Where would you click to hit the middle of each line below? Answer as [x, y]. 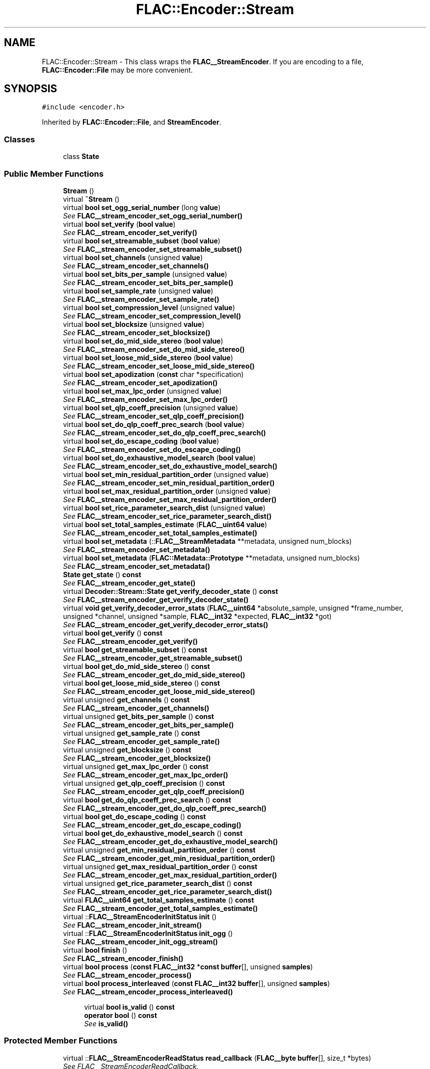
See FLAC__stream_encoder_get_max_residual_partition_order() [170, 875]
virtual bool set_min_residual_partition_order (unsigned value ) [166, 474]
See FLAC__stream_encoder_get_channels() [136, 708]
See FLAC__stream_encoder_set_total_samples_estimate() [160, 533]
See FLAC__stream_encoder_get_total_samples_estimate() [161, 908]
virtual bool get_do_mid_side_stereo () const [136, 666]
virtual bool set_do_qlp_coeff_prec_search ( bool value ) [154, 424]
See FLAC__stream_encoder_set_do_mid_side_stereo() [154, 349]
